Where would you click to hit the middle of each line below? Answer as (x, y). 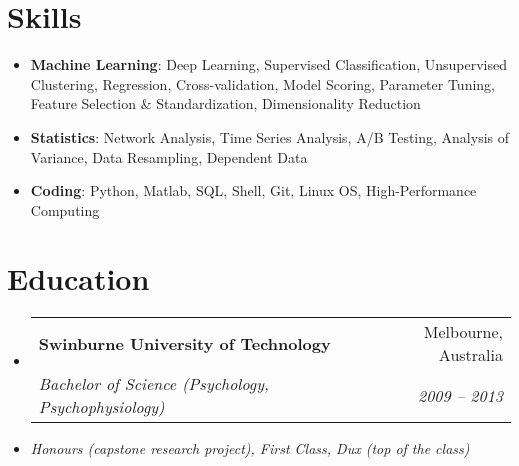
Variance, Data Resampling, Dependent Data (169, 156)
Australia (470, 355)
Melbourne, (463, 332)
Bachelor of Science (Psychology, (153, 384)
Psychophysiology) (101, 407)
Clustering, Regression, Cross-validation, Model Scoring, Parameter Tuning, (263, 83)
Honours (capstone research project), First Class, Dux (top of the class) (250, 448)
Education (78, 278)
